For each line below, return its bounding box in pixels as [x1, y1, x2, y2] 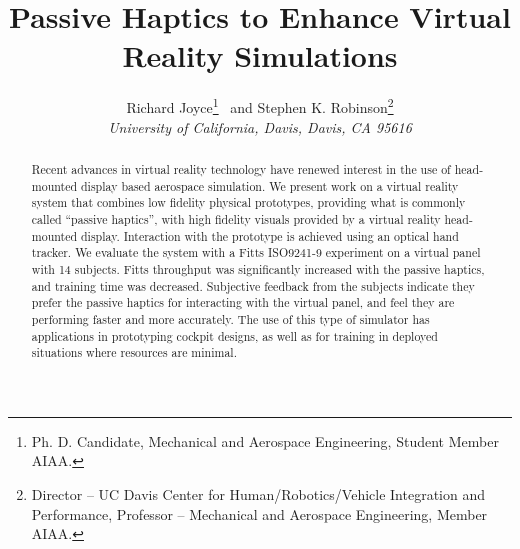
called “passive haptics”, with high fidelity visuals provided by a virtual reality [31, 210, 441, 227]
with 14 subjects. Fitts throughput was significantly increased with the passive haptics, [31, 260, 485, 277]
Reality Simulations [122, 35, 398, 76]
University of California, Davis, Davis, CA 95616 [108, 116, 412, 137]
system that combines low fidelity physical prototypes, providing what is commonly [31, 194, 466, 211]
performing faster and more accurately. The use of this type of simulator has [31, 310, 430, 327]
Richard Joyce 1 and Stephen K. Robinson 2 [126, 94, 394, 117]
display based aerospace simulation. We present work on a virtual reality [81, 177, 459, 194]
